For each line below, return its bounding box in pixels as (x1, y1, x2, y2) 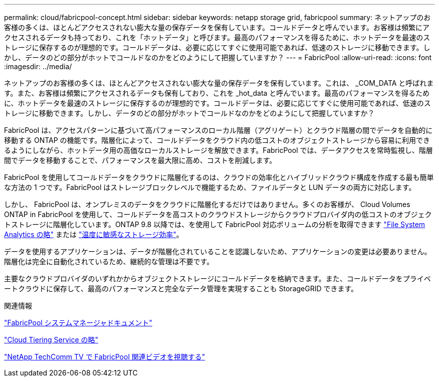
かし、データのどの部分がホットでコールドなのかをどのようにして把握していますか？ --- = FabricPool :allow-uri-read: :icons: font (4, 53, 432, 62)
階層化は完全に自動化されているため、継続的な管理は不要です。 (4, 257, 214, 266)
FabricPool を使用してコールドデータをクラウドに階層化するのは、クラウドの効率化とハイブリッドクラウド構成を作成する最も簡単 (4, 173, 434, 181)
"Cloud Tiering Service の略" (4, 335, 99, 344)
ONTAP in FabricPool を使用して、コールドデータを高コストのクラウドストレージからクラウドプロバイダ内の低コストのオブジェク (4, 210, 432, 219)
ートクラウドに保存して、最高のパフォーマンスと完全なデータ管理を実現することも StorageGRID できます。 (4, 284, 358, 293)
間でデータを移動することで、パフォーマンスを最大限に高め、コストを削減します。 (4, 156, 277, 164)
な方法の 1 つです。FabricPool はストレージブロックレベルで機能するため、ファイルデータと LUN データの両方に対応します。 (4, 183, 416, 192)
